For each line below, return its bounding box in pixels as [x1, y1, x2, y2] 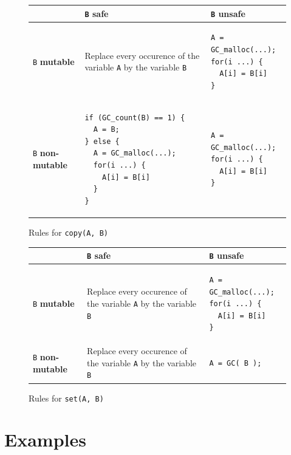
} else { [84, 137, 120, 146]
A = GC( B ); [209, 358, 262, 368]
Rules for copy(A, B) [29, 225, 109, 238]
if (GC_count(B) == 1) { [84, 113, 185, 122]
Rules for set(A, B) [29, 391, 104, 404]
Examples [4, 427, 86, 452]
